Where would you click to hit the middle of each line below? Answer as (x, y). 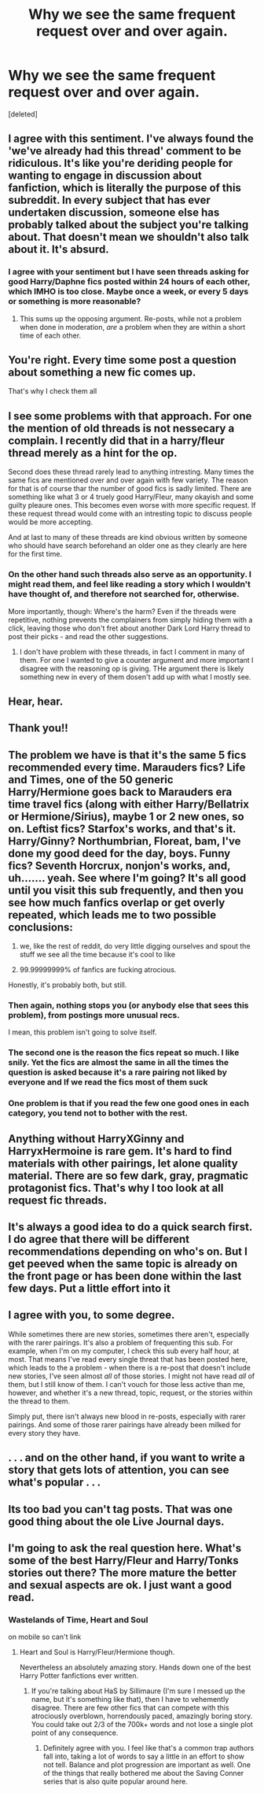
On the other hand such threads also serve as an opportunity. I (130, 575)
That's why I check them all (53, 391)
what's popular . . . (55, 1483)
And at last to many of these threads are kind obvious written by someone (128, 538)
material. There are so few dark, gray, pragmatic (128, 1176)
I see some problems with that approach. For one (130, 416)
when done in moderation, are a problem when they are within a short (132, 327)
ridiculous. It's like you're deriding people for (121, 163)
